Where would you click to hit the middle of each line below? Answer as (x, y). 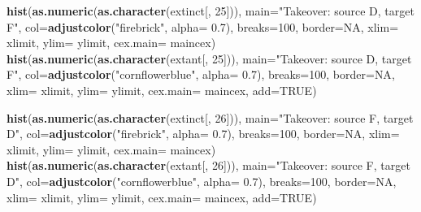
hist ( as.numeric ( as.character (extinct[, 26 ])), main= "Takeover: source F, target (210, 117)
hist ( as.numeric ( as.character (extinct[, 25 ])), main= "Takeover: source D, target (210, 11)
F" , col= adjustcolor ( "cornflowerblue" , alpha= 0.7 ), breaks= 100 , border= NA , (201, 74)
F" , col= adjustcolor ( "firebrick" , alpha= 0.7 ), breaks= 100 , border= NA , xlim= (203, 26)
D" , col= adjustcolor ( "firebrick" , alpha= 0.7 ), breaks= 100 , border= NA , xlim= (203, 134)
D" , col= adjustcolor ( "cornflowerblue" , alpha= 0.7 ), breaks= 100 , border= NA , (202, 181)
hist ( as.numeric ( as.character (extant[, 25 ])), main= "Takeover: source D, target (209, 58)
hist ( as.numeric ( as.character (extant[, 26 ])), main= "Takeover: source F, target (208, 165)
